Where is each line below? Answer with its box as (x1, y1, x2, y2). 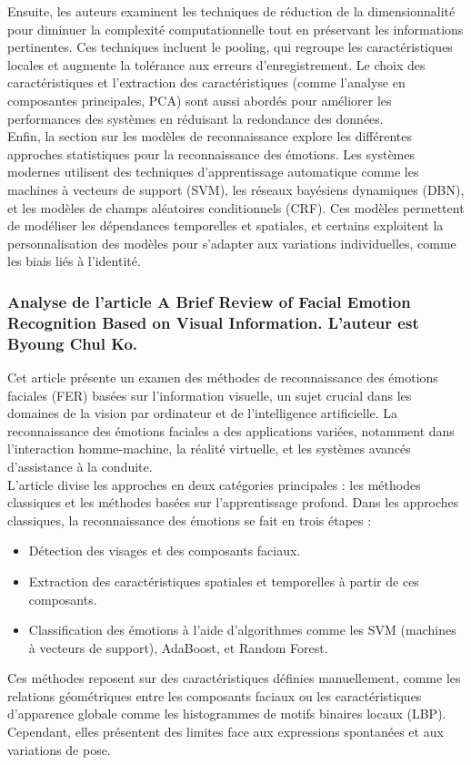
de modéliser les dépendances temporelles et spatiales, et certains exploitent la (7, 216, 444, 235)
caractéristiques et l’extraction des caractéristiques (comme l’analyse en (7, 73, 406, 92)
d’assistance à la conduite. (7, 456, 153, 475)
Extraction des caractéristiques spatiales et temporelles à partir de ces (28, 571, 419, 590)
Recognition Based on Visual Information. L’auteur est (7, 311, 419, 333)
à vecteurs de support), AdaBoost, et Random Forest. (28, 637, 328, 657)
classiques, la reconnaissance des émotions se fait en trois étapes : (7, 510, 372, 529)
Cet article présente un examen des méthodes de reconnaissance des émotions (7, 367, 438, 386)
